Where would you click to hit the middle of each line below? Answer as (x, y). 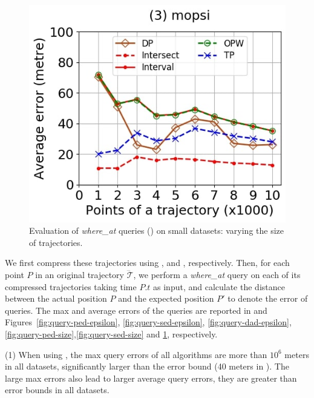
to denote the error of (268, 298)
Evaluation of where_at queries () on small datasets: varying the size (156, 231)
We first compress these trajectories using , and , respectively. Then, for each (147, 263)
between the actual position (56, 298)
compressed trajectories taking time (71, 286)
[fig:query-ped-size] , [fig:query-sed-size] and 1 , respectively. (111, 334)
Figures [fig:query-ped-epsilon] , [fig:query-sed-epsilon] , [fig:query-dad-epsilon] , (148, 322)
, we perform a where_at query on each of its (217, 275)
